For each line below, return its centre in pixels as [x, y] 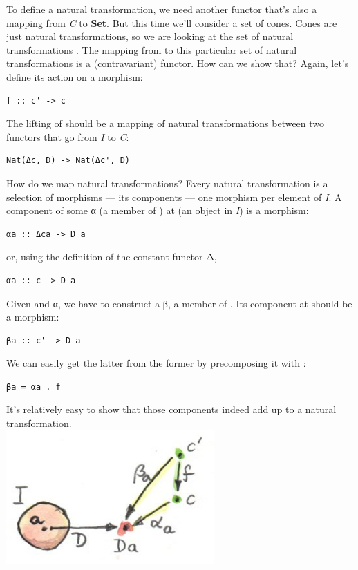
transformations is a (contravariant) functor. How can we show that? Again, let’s [178, 63]
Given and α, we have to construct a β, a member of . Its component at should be [179, 303]
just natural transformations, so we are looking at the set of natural [150, 36]
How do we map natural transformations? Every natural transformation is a [167, 183]
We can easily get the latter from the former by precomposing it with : [156, 363]
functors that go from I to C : [68, 136]
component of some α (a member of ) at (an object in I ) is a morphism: [158, 210]
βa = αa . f [34, 387]
